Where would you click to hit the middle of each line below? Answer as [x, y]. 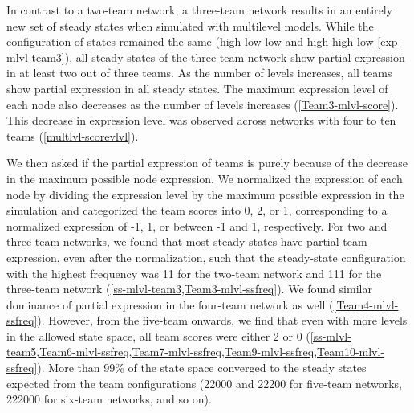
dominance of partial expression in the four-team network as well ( [170, 304]
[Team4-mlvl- [366, 304]
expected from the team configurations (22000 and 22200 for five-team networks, [205, 383]
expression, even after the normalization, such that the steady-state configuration [206, 257]
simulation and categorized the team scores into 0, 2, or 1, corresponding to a [197, 210]
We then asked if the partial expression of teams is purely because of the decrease [207, 163]
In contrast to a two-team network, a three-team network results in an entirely [200, 10]
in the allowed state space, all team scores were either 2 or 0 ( [158, 335]
